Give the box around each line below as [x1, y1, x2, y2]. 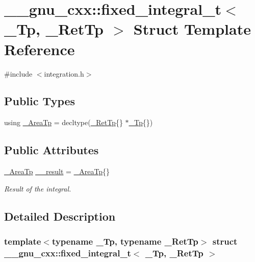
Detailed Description [4, 208, 116, 224]
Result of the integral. [4, 183, 71, 194]
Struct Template [133, 18, 251, 39]
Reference [4, 38, 75, 59]
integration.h [44, 68, 84, 79]
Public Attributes [4, 142, 99, 158]
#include [4, 68, 33, 79]
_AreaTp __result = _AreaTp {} [4, 166, 110, 177]
